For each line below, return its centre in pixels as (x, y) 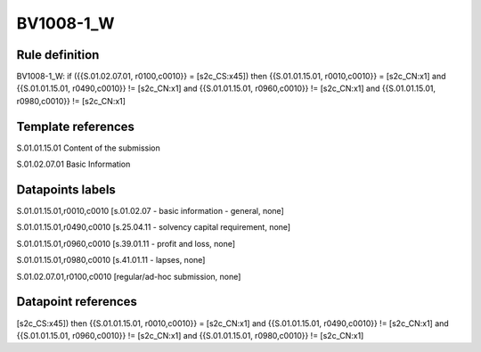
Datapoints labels (66, 189)
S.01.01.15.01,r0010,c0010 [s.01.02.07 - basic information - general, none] (150, 211)
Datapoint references (77, 302)
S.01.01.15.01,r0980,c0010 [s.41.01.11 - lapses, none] (111, 260)
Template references (76, 126)
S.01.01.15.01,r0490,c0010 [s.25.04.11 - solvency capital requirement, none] (154, 227)
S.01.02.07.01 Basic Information (73, 164)
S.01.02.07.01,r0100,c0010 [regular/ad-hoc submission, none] (129, 276)
